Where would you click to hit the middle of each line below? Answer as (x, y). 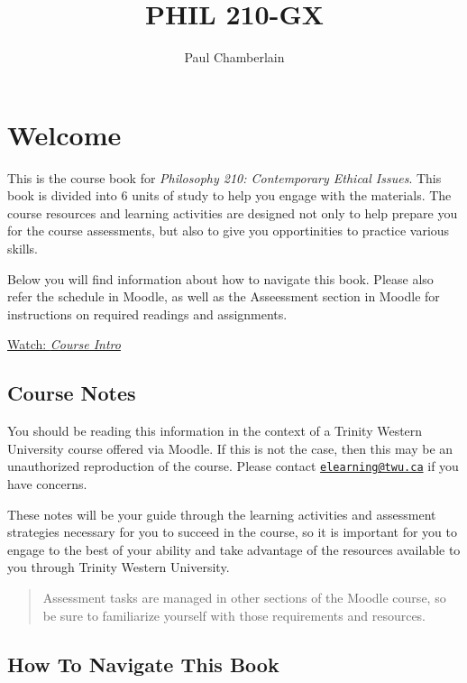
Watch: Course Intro (64, 344)
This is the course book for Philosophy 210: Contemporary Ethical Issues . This (224, 177)
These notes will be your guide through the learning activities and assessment (222, 514)
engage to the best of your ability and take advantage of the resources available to (234, 549)
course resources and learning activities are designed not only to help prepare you (233, 212)
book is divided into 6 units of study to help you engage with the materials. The (229, 195)
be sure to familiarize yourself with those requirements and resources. (234, 615)
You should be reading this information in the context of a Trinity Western (215, 431)
